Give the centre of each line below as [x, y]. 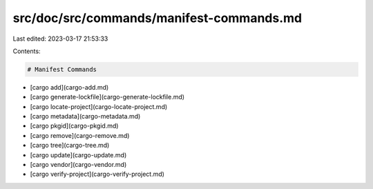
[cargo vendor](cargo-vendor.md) [78, 165]
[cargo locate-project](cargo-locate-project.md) [99, 106]
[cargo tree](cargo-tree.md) [70, 146]
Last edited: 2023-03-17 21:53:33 [60, 39]
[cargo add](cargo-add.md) [69, 87]
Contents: [27, 51]
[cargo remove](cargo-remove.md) [80, 135]
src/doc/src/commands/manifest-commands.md [157, 18]
